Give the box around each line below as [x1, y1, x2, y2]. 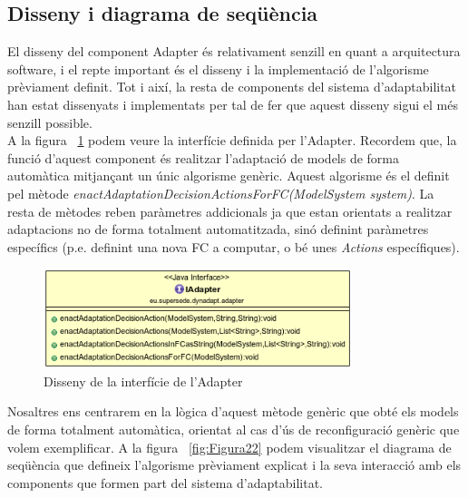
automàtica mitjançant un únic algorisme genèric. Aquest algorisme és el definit [7, 166, 450, 185]
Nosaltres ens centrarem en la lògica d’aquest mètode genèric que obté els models [7, 402, 459, 421]
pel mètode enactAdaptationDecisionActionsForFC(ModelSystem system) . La [7, 183, 434, 202]
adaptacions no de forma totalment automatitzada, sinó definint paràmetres [7, 220, 429, 239]
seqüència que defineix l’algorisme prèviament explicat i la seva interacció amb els [7, 455, 462, 474]
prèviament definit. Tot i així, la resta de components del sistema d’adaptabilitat [7, 77, 457, 96]
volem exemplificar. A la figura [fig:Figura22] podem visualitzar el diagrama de [7, 437, 452, 456]
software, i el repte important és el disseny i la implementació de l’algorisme [7, 59, 429, 78]
